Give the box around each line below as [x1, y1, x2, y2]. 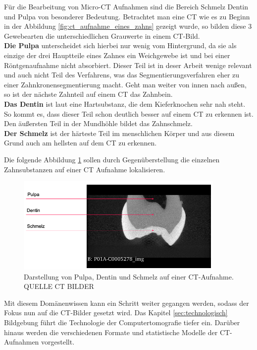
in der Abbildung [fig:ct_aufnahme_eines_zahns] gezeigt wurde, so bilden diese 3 [4, 21, 252, 31]
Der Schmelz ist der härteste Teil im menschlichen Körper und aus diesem [4, 128, 235, 138]
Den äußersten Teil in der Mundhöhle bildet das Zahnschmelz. [4, 118, 193, 129]
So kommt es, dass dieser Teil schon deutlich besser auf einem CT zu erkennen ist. [4, 108, 254, 119]
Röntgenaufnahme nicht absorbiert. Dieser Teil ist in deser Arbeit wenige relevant [4, 60, 252, 70]
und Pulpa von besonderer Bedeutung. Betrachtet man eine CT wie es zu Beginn [4, 11, 250, 21]
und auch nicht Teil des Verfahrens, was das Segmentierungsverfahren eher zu [4, 70, 240, 80]
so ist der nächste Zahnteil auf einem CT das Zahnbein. [4, 89, 173, 99]
